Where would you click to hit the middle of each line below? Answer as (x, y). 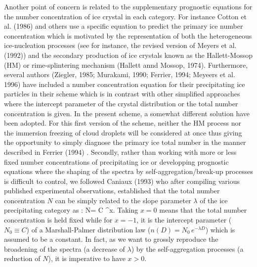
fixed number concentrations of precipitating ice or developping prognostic (116, 161)
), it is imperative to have (87, 258)
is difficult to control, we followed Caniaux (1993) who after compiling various (122, 181)
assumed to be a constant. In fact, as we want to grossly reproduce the (111, 239)
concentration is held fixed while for (58, 220)
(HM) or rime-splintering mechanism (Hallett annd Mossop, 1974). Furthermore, (126, 65)
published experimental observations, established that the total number (112, 191)
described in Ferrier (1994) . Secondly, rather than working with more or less (120, 152)
